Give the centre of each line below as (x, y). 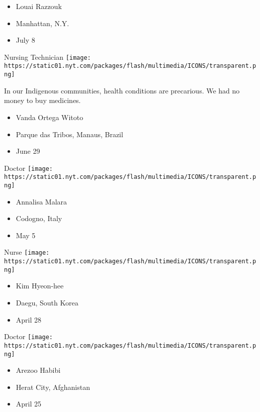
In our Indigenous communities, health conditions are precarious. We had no (122, 90)
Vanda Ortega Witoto (50, 117)
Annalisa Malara (41, 201)
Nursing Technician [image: (48, 57)
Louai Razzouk (39, 6)
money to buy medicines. (42, 100)
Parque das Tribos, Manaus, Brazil (69, 134)
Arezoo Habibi (38, 370)
